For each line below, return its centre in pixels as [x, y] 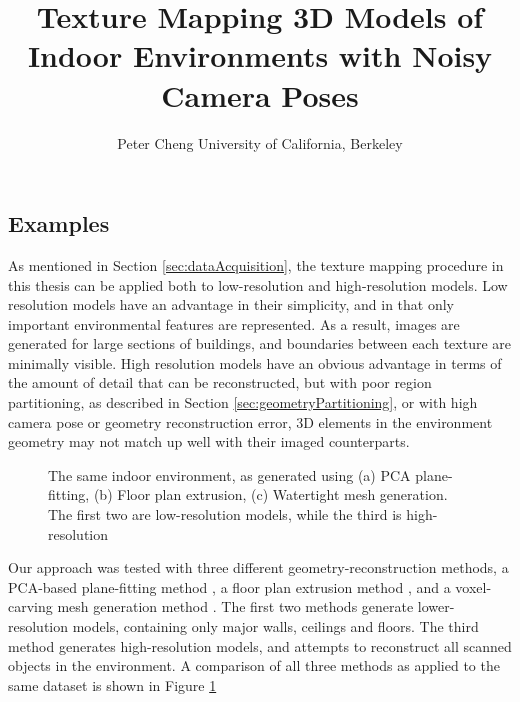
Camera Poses [260, 94]
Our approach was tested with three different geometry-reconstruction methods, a [258, 567]
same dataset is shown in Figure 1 [112, 684]
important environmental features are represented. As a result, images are [234, 323]
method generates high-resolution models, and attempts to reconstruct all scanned [260, 645]
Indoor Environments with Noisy [260, 55]
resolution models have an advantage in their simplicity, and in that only [231, 304]
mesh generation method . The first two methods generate [235, 606]
